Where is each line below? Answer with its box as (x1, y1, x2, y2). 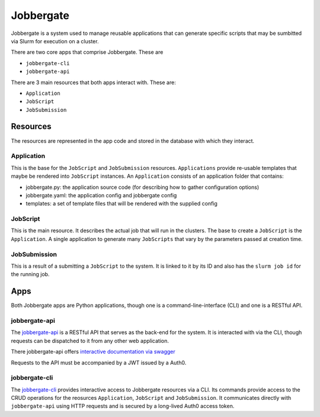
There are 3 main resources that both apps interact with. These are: (11, 79, 176, 86)
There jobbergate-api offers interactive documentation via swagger (11, 348, 176, 355)
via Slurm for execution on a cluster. (11, 37, 99, 44)
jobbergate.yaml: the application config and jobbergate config (25, 191, 177, 198)
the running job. (11, 271, 50, 278)
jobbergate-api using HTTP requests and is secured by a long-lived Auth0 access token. (11, 403, 235, 410)
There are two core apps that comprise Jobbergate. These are (11, 49, 164, 56)
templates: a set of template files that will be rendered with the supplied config (25, 200, 217, 207)
